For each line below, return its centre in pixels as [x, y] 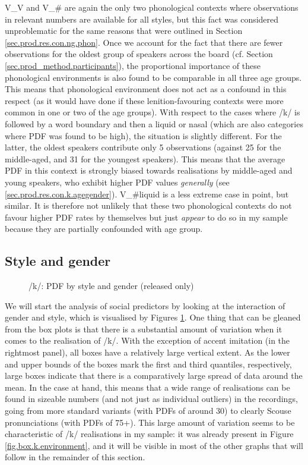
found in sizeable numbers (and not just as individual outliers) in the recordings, [151, 399]
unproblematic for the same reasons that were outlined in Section [124, 31]
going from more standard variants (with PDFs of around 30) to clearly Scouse [148, 411]
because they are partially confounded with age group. [104, 229]
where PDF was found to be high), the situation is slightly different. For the [143, 135]
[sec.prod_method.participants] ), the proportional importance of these [133, 65]
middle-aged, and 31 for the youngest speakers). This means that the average [145, 158]
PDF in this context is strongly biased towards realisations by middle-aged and [149, 170]
